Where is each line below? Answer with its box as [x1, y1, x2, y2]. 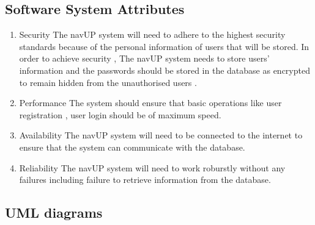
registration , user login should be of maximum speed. [19, 108, 221, 121]
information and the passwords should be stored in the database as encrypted [19, 63, 310, 76]
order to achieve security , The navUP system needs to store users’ [19, 52, 270, 65]
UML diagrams [5, 203, 103, 222]
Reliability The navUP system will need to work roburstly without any [19, 161, 286, 174]
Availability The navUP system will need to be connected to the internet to [19, 129, 303, 141]
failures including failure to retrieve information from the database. [19, 173, 271, 186]
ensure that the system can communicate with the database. [19, 140, 245, 153]
